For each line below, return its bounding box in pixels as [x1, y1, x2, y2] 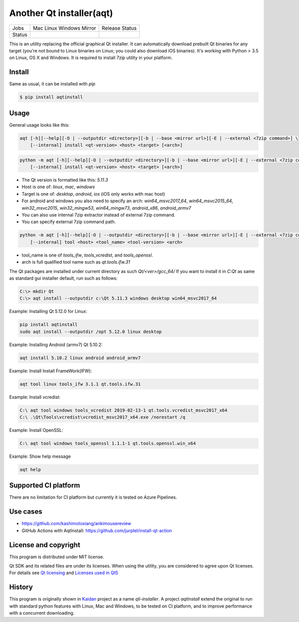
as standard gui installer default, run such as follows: [9, 275, 118, 281]
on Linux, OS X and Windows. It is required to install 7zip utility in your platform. [9, 55, 173, 61]
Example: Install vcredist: [9, 394, 61, 400]
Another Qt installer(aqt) [9, 7, 113, 18]
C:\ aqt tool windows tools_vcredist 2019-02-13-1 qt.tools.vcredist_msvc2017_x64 [19, 407, 228, 413]
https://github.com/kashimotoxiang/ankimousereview [21, 521, 132, 527]
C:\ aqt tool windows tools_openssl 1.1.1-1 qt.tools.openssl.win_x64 [19, 440, 196, 446]
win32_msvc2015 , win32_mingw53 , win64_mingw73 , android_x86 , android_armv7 [21, 205, 191, 211]
